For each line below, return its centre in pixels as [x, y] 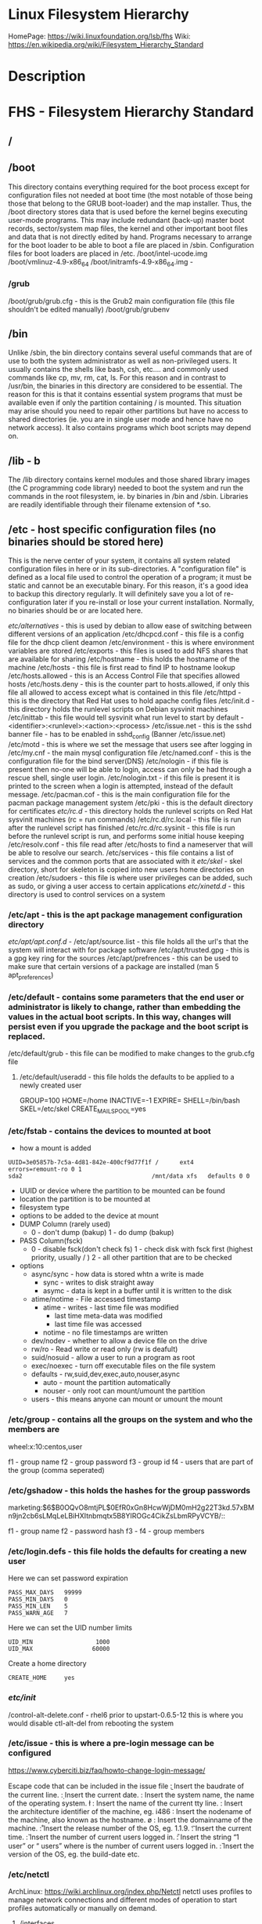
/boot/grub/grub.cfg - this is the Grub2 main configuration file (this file [121, 301]
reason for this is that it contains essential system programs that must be [125, 395]
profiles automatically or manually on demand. [83, 1908]
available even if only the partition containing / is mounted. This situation [125, 403]
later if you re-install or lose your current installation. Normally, [154, 603]
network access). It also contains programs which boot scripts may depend [130, 428]
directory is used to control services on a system [87, 894]
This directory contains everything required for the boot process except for [129, 187]
